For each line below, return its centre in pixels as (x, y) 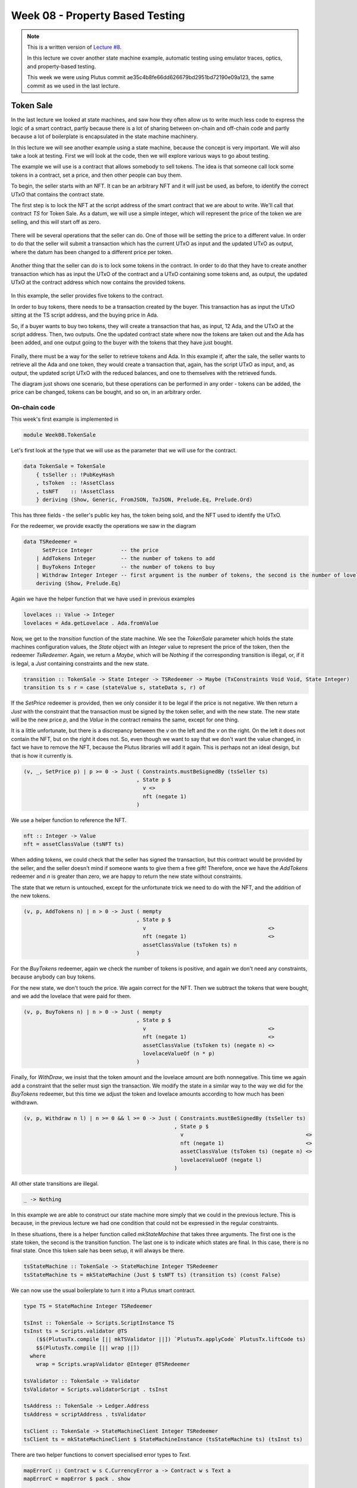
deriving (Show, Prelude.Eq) (79, 584)
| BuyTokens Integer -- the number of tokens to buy (126, 567)
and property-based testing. (62, 66)
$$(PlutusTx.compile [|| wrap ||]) (88, 1348)
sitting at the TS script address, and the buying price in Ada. (85, 315)
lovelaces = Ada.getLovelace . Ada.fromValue (91, 623)
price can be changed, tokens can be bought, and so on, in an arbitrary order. (106, 392)
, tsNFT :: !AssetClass (76, 491)
